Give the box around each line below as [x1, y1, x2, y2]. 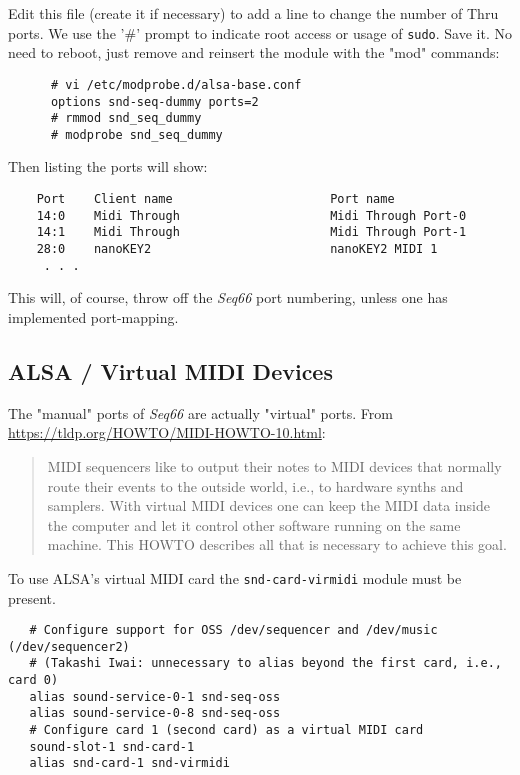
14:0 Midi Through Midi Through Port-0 [36, 208, 467, 223]
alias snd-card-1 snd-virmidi [29, 756, 230, 771]
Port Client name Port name [36, 192, 395, 207]
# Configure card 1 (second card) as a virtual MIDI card [29, 723, 424, 738]
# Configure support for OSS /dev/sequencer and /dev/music [29, 623, 438, 638]
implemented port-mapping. [8, 306, 179, 327]
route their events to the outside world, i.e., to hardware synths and [47, 475, 464, 496]
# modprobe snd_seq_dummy [50, 127, 223, 142]
